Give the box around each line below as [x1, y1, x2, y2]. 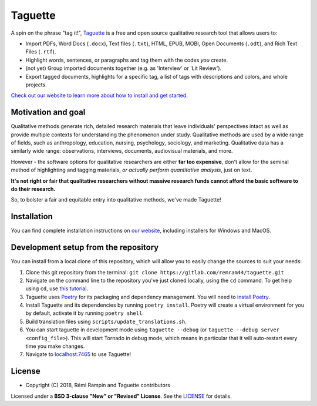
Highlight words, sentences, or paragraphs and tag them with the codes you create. [25, 56, 228, 63]
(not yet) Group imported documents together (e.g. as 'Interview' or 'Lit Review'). [25, 65, 222, 72]
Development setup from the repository [11, 243, 159, 253]
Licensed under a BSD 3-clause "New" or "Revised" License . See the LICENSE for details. [11, 392, 232, 400]
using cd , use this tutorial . [25, 285, 88, 292]
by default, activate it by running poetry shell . [25, 310, 144, 317]
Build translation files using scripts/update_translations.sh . [25, 318, 187, 325]
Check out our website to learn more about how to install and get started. [11, 92, 188, 99]
